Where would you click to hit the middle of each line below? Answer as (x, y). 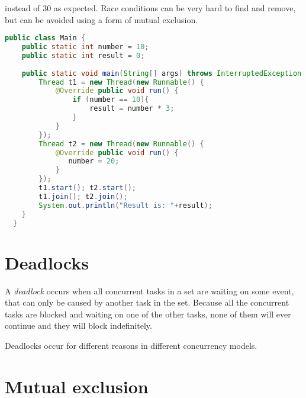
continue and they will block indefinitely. (78, 325)
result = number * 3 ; (132, 109)
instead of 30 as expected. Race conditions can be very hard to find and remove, (150, 8)
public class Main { (45, 38)
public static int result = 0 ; (83, 55)
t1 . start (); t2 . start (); (87, 188)
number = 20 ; (94, 161)
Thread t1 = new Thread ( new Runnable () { (121, 82)
